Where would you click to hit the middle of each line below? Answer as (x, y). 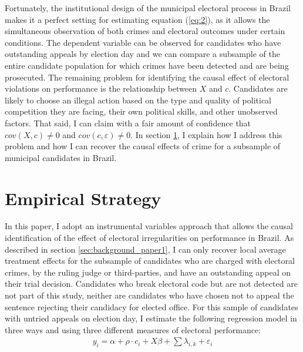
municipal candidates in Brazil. (61, 157)
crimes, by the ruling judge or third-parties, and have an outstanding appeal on (148, 272)
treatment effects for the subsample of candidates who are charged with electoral (150, 261)
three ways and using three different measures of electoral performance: (133, 329)
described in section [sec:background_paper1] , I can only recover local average (145, 249)
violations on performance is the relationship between (101, 88)
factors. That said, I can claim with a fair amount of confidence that (128, 123)
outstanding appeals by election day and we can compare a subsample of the (142, 54)
